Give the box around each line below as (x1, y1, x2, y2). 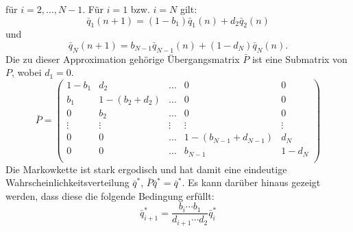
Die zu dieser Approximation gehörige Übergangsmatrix (5, 51, 240, 66)
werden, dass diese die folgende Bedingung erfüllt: (5, 188, 215, 203)
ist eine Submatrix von (252, 51, 348, 66)
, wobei (12, 65, 42, 79)
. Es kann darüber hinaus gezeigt (182, 175, 321, 190)
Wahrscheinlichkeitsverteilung (5, 175, 130, 190)
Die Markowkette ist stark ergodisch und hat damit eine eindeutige (5, 162, 287, 176)
